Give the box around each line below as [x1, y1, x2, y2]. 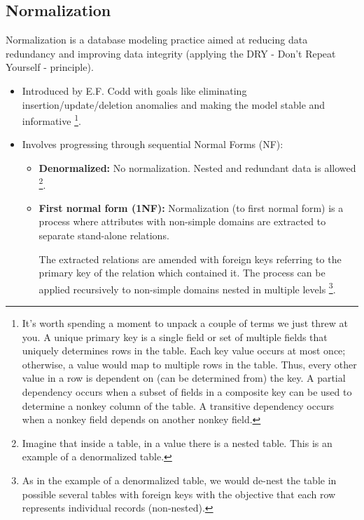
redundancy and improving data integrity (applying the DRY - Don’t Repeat [6, 46, 336, 60]
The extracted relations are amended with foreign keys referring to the [38, 251, 342, 266]
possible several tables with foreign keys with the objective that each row [22, 486, 336, 501]
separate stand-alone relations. [38, 228, 169, 243]
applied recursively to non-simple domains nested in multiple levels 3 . [38, 279, 336, 296]
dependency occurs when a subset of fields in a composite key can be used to [22, 385, 352, 399]
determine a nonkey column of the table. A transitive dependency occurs [22, 398, 334, 413]
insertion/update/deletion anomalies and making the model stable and [22, 97, 325, 112]
